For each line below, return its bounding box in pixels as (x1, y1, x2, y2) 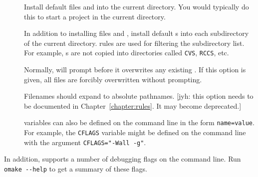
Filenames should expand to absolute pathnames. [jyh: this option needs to (24, 91, 254, 101)
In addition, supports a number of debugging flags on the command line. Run (4, 154, 241, 164)
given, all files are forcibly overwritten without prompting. (24, 74, 202, 84)
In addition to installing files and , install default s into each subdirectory (24, 28, 249, 38)
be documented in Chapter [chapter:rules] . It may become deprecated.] (24, 100, 242, 111)
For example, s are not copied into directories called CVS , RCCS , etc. (24, 47, 229, 58)
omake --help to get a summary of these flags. (4, 163, 147, 174)
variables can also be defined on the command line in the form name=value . (24, 117, 255, 128)
